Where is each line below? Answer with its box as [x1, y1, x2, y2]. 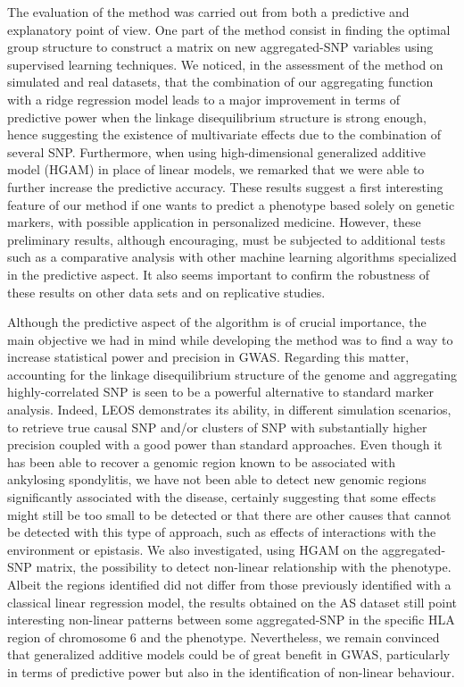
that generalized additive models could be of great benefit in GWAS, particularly [7, 645, 451, 664]
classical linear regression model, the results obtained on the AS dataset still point [7, 592, 457, 611]
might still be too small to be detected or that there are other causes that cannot [7, 505, 452, 524]
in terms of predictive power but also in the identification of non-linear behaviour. [7, 662, 455, 681]
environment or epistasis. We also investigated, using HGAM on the [7, 540, 378, 558]
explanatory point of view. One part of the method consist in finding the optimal [7, 20, 451, 38]
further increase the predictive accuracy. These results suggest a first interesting [7, 177, 443, 196]
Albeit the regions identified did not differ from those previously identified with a [7, 575, 452, 593]
